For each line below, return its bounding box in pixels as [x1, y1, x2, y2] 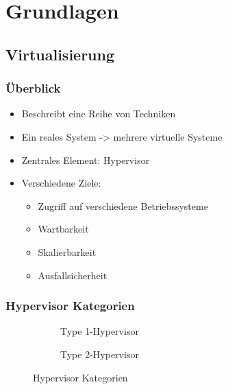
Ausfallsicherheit [38, 268, 107, 282]
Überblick [5, 80, 61, 97]
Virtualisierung [5, 43, 115, 64]
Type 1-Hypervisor [60, 324, 139, 338]
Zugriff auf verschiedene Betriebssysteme [38, 198, 208, 213]
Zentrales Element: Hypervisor [21, 152, 150, 167]
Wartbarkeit [38, 222, 89, 236]
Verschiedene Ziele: [21, 176, 101, 190]
